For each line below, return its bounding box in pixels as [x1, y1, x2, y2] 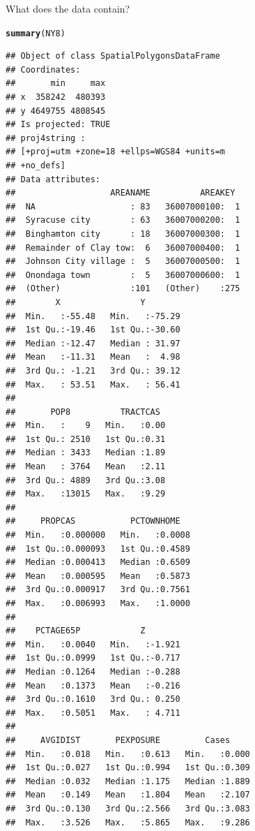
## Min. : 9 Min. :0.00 [6, 420, 166, 431]
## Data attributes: [6, 174, 101, 184]
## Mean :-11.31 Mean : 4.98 [6, 352, 180, 362]
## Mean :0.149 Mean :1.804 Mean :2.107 [6, 790, 250, 800]
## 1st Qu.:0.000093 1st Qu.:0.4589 [6, 543, 190, 554]
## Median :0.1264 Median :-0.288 [6, 666, 180, 677]
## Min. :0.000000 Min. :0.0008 [6, 530, 190, 540]
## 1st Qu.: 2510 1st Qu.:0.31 [6, 434, 166, 444]
